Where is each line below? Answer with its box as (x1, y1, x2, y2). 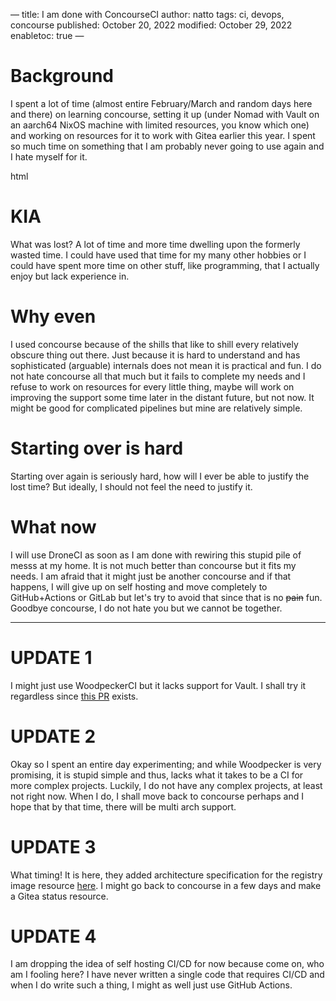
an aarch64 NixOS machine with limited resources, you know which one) (10, 119, 310, 131)
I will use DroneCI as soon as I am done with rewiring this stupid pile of (10, 549, 302, 561)
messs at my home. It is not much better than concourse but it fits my (10, 559, 297, 571)
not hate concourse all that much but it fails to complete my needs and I (10, 370, 306, 382)
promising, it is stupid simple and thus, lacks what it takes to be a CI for (10, 769, 304, 781)
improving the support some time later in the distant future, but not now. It (10, 391, 315, 403)
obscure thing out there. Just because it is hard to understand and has (10, 349, 301, 361)
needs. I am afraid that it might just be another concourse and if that (10, 570, 292, 582)
